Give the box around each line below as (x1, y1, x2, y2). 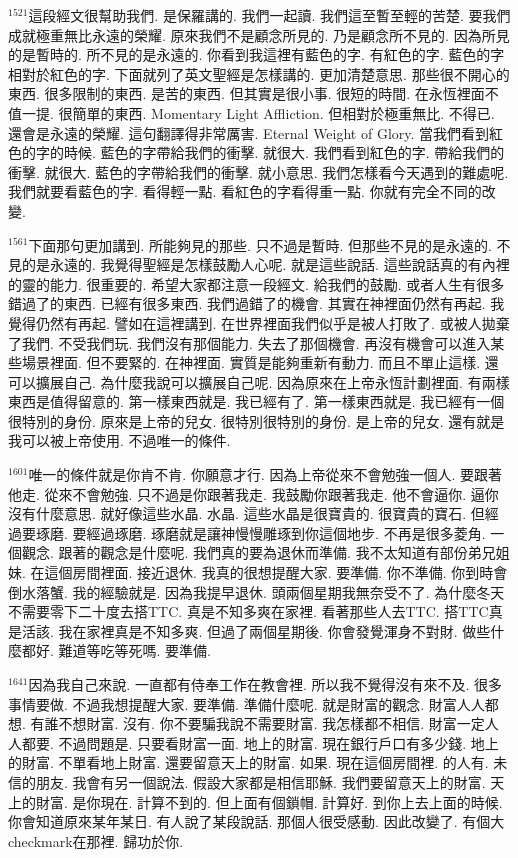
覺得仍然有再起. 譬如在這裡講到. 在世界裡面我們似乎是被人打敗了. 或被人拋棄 (8, 312, 510, 333)
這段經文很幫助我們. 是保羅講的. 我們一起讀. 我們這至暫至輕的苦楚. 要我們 (28, 5, 511, 25)
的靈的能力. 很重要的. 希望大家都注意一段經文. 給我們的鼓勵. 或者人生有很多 (8, 273, 505, 294)
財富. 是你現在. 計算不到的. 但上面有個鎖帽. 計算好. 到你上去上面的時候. (35, 791, 503, 812)
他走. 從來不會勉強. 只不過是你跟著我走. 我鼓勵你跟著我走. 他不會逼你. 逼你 (8, 483, 499, 504)
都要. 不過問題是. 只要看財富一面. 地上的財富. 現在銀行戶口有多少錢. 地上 (21, 732, 499, 753)
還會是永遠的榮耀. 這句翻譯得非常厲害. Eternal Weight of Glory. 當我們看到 (8, 122, 490, 143)
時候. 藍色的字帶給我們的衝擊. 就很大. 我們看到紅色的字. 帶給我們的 (63, 142, 505, 163)
